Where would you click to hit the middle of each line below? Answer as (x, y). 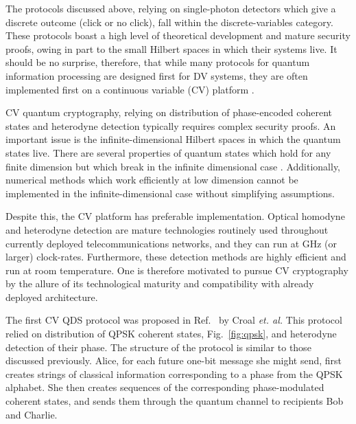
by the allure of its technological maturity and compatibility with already (160, 283)
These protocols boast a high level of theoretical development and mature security (178, 35)
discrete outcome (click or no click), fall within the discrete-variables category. (169, 22)
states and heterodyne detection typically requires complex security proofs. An (171, 125)
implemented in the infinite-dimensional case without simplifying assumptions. (170, 193)
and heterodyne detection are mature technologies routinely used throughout (167, 229)
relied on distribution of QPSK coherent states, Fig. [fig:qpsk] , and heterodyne (171, 334)
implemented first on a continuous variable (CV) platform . (130, 89)
